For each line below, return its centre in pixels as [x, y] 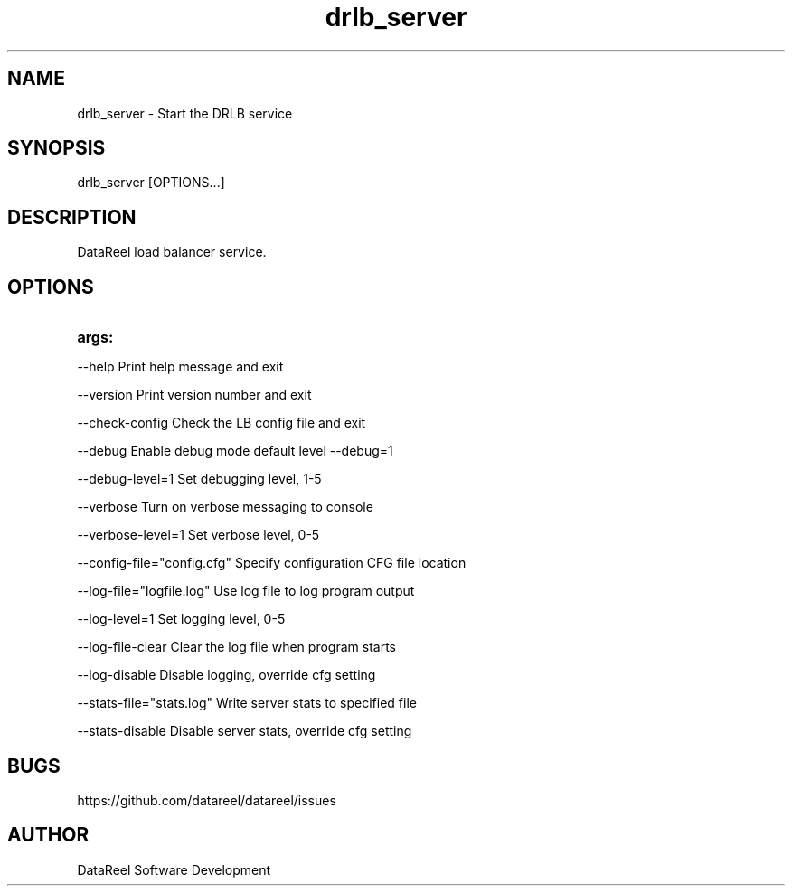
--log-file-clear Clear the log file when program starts [236, 647]
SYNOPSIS [57, 148]
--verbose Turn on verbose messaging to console [225, 507]
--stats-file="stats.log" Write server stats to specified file [247, 703]
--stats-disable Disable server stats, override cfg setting [245, 731]
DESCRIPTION [72, 217]
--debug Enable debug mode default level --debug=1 [235, 451]
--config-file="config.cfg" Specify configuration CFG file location [272, 563]
